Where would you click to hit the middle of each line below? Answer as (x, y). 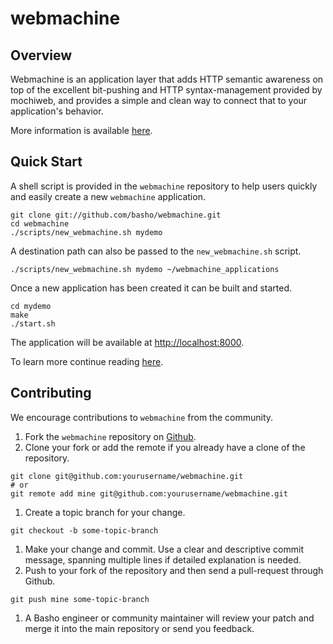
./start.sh (33, 323)
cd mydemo (31, 306)
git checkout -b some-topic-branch (84, 530)
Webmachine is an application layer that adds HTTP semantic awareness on (167, 79)
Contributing (51, 393)
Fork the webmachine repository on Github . (110, 436)
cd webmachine (40, 223)
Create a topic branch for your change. (105, 512)
